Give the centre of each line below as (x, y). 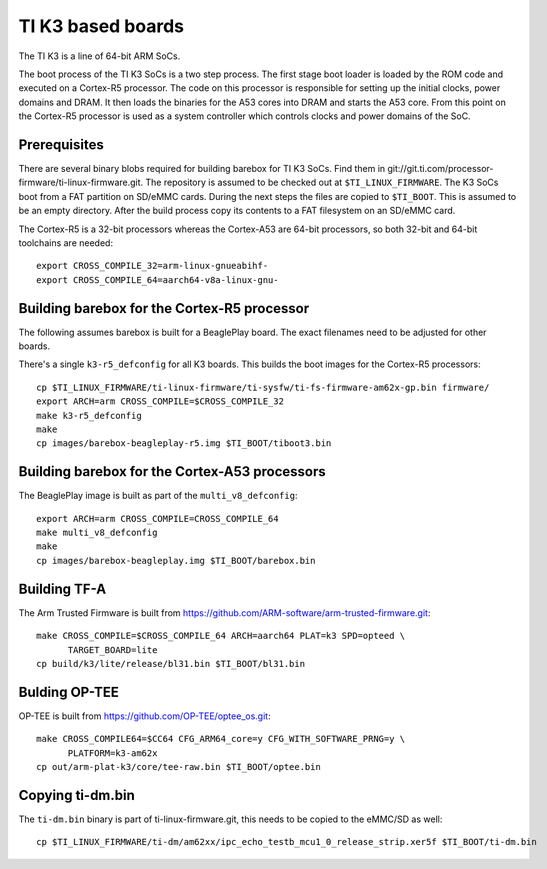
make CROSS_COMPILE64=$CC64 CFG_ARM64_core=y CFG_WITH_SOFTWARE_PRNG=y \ (221, 739)
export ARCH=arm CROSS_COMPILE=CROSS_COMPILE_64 (157, 518)
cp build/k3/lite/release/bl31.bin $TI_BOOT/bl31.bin (170, 663)
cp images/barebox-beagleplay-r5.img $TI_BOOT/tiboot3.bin (184, 443)
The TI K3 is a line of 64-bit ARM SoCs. (99, 56)
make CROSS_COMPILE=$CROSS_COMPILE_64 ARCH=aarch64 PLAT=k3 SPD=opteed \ (221, 636)
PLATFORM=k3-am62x (112, 753)
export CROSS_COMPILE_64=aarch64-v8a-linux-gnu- (157, 279)
